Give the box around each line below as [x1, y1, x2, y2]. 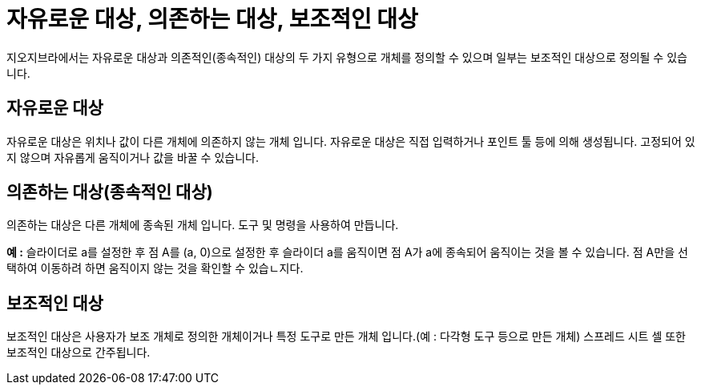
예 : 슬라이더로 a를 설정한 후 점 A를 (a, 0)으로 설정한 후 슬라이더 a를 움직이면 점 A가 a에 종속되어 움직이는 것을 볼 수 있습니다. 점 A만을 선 [6, 245, 688, 260]
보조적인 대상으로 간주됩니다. [6, 345, 151, 360]
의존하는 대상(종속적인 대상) [6, 182, 213, 203]
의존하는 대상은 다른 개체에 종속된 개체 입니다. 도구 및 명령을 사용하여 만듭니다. [6, 218, 399, 232]
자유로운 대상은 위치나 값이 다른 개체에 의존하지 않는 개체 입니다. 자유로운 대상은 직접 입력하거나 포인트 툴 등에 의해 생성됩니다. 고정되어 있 [6, 134, 695, 148]
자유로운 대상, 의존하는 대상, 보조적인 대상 [6, 6, 418, 33]
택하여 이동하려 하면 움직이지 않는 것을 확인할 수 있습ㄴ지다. [6, 261, 304, 276]
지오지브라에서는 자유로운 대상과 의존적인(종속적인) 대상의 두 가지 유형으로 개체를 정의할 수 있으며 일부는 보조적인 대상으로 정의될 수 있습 [6, 50, 687, 64]
